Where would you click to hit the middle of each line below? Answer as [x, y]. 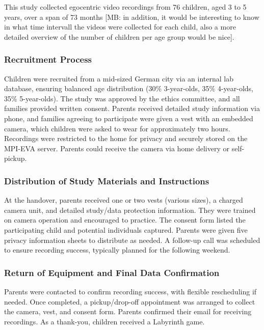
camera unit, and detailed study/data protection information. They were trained [130, 210]
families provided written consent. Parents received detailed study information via [132, 108]
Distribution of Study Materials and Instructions [107, 181]
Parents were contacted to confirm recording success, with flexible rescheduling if [130, 291]
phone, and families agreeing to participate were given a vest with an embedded [129, 118]
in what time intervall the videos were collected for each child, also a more [120, 27]
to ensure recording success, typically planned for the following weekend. [117, 250]
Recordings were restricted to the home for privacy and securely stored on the [126, 138]
